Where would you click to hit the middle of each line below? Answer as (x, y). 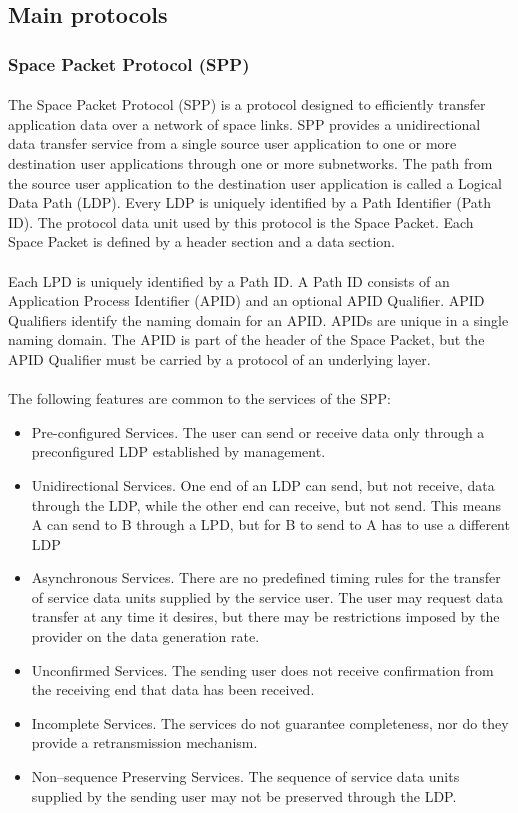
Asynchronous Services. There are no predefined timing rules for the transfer (266, 577)
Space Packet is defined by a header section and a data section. (201, 241)
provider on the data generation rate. (145, 636)
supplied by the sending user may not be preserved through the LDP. (244, 795)
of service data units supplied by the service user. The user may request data (267, 596)
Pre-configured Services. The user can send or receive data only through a (258, 431)
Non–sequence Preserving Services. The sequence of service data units (245, 776)
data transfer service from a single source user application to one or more (232, 143)
